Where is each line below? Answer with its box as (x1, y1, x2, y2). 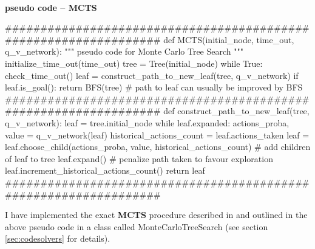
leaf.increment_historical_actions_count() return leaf (5, 164, 205, 177)
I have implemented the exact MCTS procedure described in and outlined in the (5, 208, 308, 221)
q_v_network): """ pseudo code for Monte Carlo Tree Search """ (5, 45, 243, 58)
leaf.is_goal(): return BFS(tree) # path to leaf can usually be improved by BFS (5, 81, 303, 94)
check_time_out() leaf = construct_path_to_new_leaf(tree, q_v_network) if (5, 69, 299, 81)
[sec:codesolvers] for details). (5, 232, 110, 245)
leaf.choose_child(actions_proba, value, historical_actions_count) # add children (5, 140, 311, 153)
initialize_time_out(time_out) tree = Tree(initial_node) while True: (5, 56, 263, 69)
